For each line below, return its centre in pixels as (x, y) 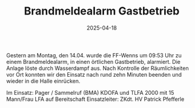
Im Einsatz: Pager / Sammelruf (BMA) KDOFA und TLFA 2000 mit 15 (90, 92)
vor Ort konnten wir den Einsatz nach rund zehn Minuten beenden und (94, 74)
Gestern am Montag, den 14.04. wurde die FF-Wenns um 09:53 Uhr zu (94, 55)
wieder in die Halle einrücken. (43, 81)
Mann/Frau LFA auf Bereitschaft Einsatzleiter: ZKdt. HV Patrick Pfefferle (95, 99)
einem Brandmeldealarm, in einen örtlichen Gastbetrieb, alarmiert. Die (93, 62)
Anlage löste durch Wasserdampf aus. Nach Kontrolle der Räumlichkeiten (97, 68)
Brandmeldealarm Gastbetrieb (102, 11)
